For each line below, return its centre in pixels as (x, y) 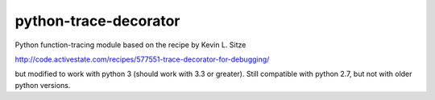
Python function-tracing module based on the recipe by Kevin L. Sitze (130, 45)
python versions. (43, 85)
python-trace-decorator (97, 21)
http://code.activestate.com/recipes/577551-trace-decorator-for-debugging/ (142, 59)
